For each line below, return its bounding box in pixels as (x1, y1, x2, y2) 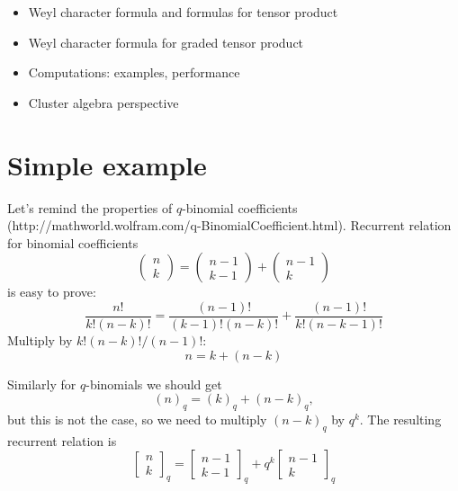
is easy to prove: (7, 282, 96, 301)
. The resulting (359, 409, 442, 428)
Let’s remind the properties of (7, 198, 173, 217)
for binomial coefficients (7, 233, 139, 252)
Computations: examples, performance (28, 63, 240, 82)
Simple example (7, 146, 207, 183)
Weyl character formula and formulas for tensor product (28, 3, 338, 21)
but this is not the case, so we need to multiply (7, 409, 267, 428)
